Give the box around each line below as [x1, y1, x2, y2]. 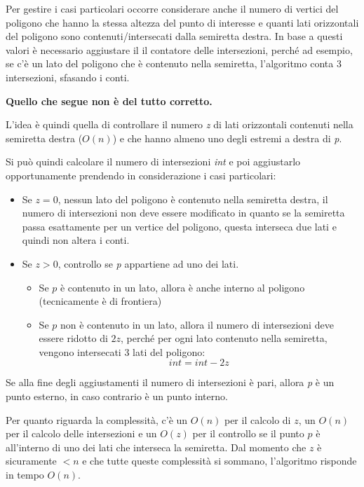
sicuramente [6, 453, 57, 468]
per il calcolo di [224, 412, 291, 427]
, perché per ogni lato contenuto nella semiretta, [121, 331, 328, 345]
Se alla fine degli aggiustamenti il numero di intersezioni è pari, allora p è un [6, 375, 335, 390]
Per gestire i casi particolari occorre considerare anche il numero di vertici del [6, 1, 339, 15]
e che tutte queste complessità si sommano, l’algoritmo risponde [82, 453, 357, 468]
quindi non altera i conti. [22, 233, 130, 247]
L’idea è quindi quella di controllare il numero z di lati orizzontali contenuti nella [6, 117, 353, 132]
